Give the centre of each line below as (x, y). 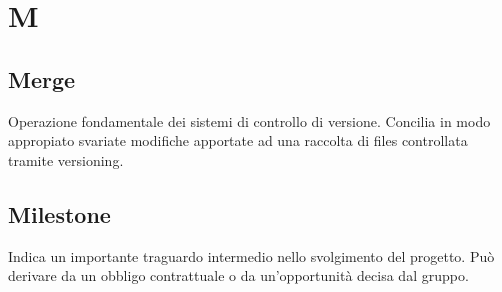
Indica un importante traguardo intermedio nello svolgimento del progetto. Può (251, 255)
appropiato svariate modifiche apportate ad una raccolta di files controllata (238, 140)
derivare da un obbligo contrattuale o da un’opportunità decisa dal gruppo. (238, 275)
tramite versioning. (66, 159)
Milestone (59, 213)
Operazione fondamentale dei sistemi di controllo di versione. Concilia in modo (249, 120)
